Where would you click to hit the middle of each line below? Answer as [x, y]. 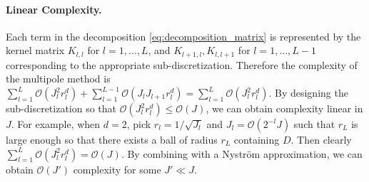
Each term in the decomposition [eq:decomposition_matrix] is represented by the [183, 36]
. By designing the [308, 93]
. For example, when [56, 124]
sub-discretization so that [61, 108]
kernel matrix [35, 50]
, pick [139, 124]
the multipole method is [58, 79]
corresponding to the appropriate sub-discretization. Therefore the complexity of [182, 64]
